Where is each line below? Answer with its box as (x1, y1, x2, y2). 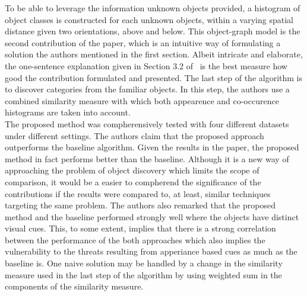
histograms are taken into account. (5, 106, 131, 118)
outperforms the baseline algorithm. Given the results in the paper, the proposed (5, 141, 299, 153)
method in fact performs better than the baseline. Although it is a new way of (5, 152, 289, 165)
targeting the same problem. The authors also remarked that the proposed (5, 199, 276, 211)
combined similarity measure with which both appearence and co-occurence (5, 94, 279, 107)
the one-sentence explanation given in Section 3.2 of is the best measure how (5, 59, 287, 72)
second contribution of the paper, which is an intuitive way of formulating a (5, 36, 281, 49)
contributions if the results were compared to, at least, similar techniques (5, 187, 271, 200)
